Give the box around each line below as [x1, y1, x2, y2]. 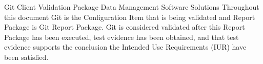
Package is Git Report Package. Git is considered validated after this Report [4, 22, 245, 32]
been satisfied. [4, 51, 49, 62]
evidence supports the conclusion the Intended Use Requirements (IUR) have [4, 41, 247, 52]
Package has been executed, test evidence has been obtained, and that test [4, 31, 239, 42]
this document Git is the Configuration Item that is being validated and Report [4, 11, 255, 22]
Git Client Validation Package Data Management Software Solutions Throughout [4, 2, 259, 12]
